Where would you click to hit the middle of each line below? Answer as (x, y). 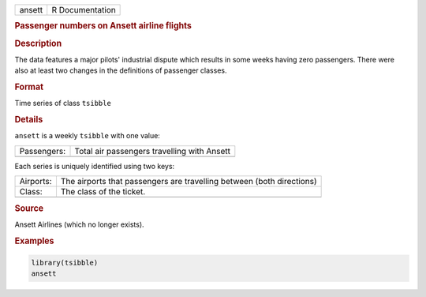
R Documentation (84, 10)
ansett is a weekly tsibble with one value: (88, 136)
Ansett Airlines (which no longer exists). (80, 224)
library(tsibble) (65, 263)
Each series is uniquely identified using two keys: (95, 166)
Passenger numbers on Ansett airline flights (103, 26)
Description (38, 43)
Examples (34, 241)
